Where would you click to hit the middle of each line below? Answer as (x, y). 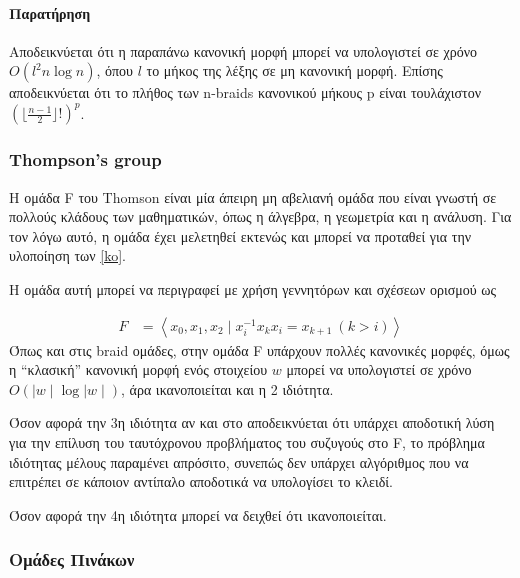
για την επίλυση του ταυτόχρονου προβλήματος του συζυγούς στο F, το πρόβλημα (247, 442)
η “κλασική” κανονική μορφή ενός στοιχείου (138, 369)
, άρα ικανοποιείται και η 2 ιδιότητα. (227, 388)
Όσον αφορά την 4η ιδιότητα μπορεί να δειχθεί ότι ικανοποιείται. (198, 514)
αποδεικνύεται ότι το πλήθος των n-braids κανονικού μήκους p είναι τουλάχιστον (245, 92)
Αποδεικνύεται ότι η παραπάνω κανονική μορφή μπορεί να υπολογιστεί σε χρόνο (243, 50)
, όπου (115, 70)
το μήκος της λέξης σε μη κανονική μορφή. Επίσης (294, 70)
